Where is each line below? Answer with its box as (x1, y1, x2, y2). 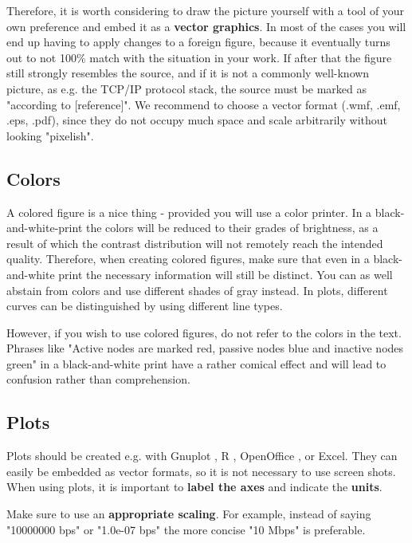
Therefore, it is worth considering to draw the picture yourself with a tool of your (6, 2, 405, 18)
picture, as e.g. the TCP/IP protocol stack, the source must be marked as (6, 80, 367, 96)
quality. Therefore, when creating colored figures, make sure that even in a (6, 250, 370, 267)
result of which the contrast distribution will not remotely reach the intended (6, 234, 383, 251)
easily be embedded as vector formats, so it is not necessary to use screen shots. (6, 462, 396, 479)
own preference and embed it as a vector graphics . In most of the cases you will (6, 18, 406, 34)
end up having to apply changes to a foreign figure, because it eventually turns (6, 33, 390, 50)
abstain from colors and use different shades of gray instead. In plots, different (6, 281, 388, 298)
